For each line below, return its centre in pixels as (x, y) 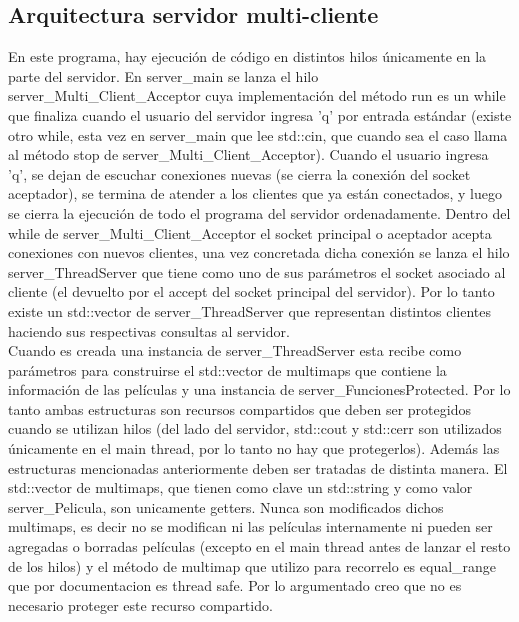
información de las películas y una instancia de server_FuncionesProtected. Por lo (259, 389)
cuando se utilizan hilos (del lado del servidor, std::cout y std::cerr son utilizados (255, 428)
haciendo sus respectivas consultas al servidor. (149, 330)
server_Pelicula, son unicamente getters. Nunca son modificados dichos (226, 506)
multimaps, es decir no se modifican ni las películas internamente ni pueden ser (250, 526)
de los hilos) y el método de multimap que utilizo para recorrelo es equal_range (252, 565)
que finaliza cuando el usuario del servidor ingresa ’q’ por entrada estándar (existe (260, 114)
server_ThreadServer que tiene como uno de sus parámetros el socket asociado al (257, 271)
